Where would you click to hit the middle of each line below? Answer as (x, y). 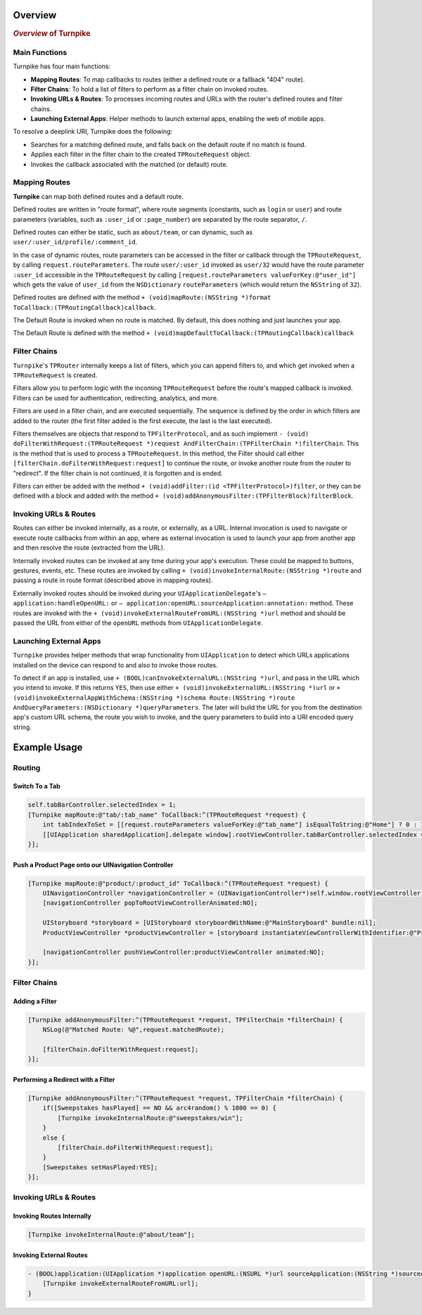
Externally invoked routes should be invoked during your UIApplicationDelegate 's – (140, 593)
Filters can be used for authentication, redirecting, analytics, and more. (116, 398)
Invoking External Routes (50, 1255)
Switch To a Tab (37, 786)
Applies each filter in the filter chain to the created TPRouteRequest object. (141, 154)
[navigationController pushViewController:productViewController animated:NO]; (184, 952)
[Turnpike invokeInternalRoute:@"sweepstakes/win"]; (150, 1118)
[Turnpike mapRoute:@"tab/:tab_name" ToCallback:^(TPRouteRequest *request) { (167, 814)
